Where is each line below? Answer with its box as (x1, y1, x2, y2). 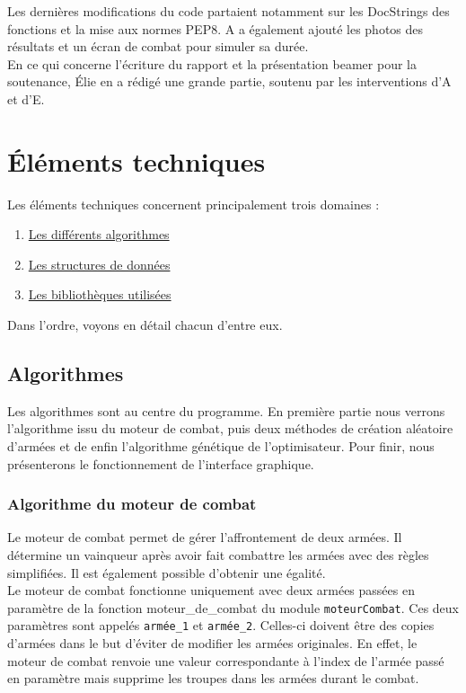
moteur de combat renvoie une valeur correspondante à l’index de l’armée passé (7, 651, 444, 670)
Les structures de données (28, 254, 171, 273)
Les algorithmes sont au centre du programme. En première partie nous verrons (7, 401, 445, 420)
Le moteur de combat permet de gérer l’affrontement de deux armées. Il (7, 528, 402, 546)
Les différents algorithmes (28, 225, 170, 244)
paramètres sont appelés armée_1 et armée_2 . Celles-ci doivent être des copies (7, 616, 435, 635)
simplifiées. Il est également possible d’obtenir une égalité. (7, 563, 326, 582)
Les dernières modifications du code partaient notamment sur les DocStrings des (7, 2, 450, 20)
